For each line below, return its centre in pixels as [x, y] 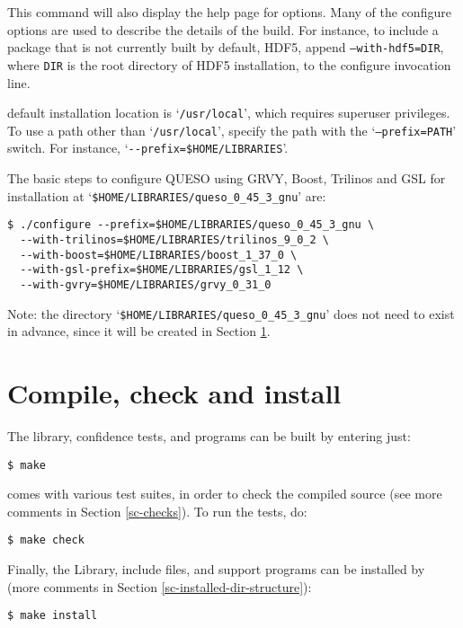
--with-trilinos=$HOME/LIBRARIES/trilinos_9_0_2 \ [174, 239]
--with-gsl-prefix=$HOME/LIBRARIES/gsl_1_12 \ [162, 270]
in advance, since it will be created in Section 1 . [139, 331]
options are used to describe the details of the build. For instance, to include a [223, 29]
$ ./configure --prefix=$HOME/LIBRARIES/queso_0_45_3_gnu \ [191, 225]
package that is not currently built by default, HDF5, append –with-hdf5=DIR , [226, 47]
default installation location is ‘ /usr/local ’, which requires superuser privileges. [229, 113]
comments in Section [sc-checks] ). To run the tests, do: [157, 511]
